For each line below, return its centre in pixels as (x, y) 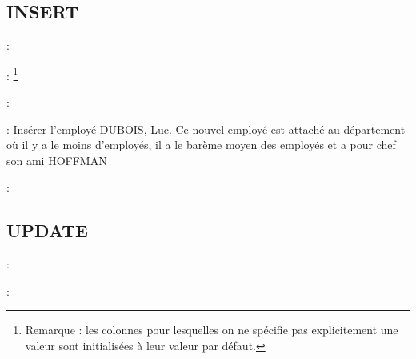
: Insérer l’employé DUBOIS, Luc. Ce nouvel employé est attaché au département (206, 129)
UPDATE (47, 230)
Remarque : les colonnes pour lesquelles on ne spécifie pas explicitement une (212, 330)
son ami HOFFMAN (57, 160)
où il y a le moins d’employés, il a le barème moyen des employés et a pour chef (201, 145)
